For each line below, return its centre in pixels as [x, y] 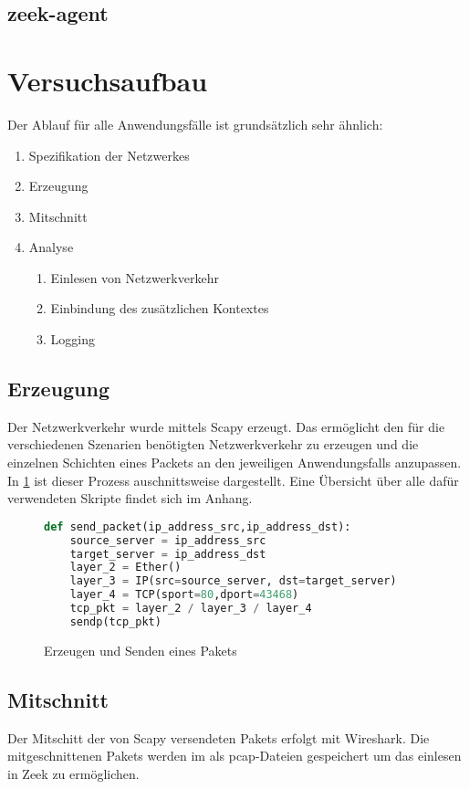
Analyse [51, 247]
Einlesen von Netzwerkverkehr [135, 277]
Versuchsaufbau [108, 80]
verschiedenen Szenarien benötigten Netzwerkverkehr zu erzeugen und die [213, 444]
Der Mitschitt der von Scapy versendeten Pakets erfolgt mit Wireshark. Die [219, 737]
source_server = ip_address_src [168, 540]
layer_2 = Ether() [125, 568]
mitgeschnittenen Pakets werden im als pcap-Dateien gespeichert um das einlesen [234, 756]
